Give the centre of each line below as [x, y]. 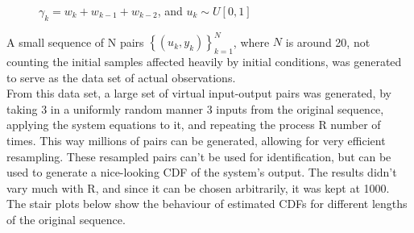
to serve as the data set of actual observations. [121, 77]
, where [251, 42]
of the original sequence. [66, 220]
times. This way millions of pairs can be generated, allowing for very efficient [196, 141]
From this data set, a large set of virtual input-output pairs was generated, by [199, 93]
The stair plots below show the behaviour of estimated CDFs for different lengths [207, 204]
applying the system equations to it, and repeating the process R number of [194, 125]
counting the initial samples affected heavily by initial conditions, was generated [204, 62]
